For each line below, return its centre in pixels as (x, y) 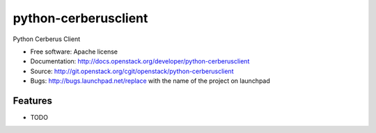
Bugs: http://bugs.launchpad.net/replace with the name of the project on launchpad (150, 81)
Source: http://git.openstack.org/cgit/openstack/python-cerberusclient (132, 71)
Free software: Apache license (74, 52)
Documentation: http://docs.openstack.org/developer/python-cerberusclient (140, 61)
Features (32, 101)
